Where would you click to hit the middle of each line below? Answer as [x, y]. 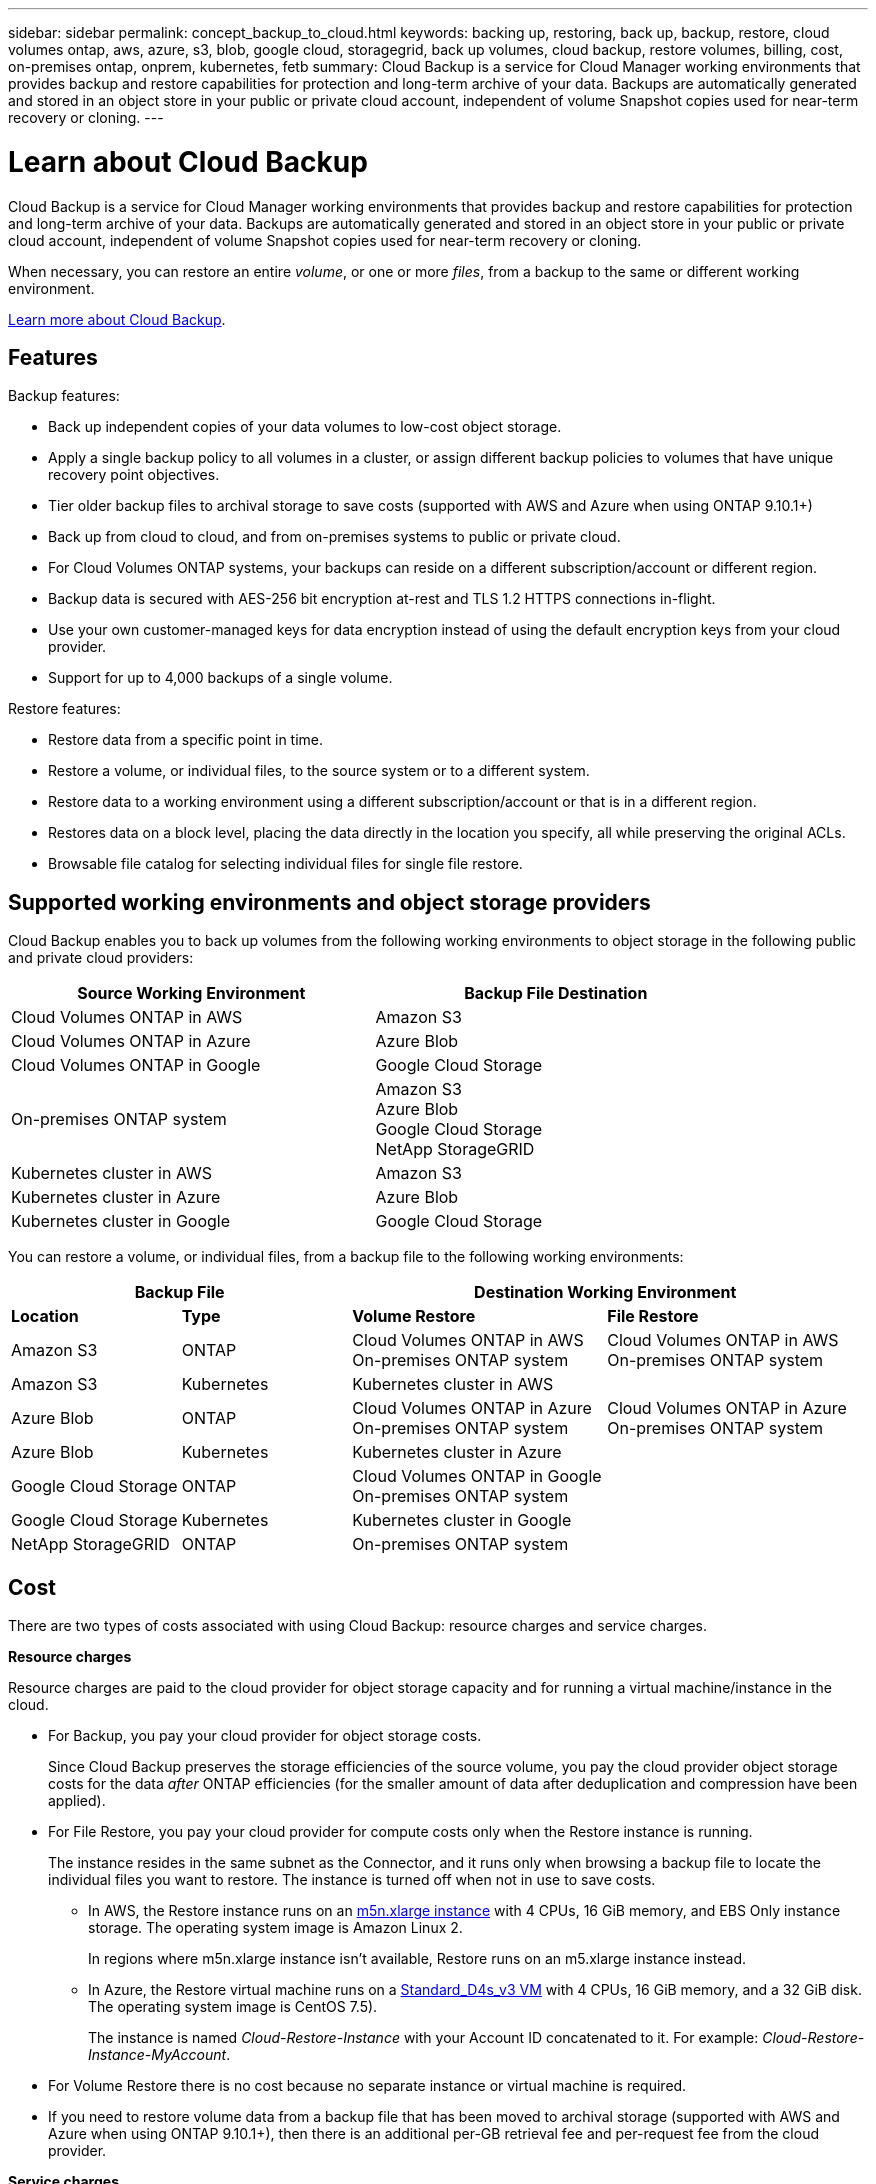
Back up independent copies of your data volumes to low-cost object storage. [305, 427]
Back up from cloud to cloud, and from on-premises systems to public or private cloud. [334, 537]
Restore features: [64, 709]
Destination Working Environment [605, 1292]
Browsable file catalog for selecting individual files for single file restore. [285, 864]
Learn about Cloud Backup [188, 161]
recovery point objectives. [134, 475]
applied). [77, 1801]
